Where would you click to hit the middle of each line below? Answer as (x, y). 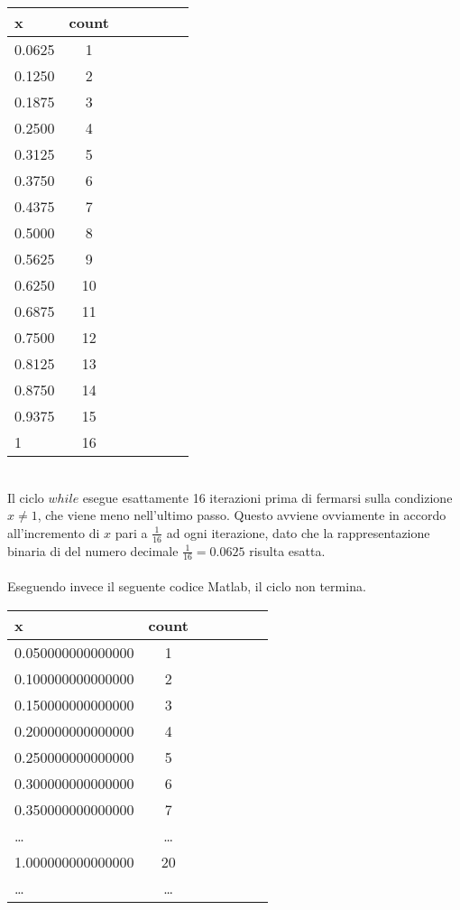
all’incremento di (54, 532)
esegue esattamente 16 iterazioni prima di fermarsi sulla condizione (267, 497)
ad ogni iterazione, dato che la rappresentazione (298, 532)
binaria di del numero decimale (93, 550)
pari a (131, 532)
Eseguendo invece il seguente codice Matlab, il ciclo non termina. (187, 586)
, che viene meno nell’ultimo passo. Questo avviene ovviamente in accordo (242, 515)
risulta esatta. (287, 550)
